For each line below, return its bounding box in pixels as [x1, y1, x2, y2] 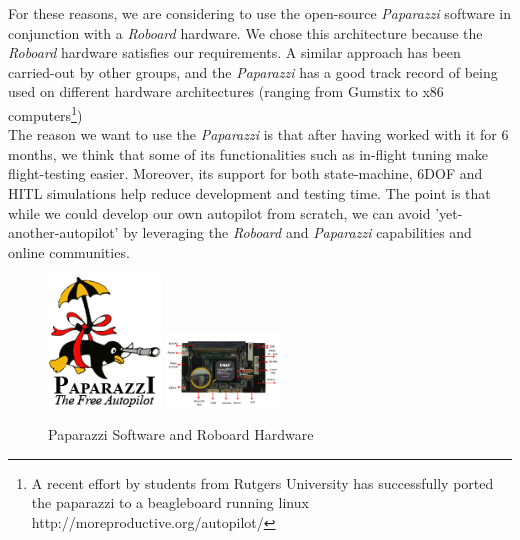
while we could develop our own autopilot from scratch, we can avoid [8, 202, 431, 223]
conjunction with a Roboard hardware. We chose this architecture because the [8, 22, 483, 43]
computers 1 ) [8, 101, 83, 125]
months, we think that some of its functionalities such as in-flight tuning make [8, 143, 488, 164]
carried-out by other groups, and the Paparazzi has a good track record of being [8, 61, 498, 82]
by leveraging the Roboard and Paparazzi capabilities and [123, 222, 472, 243]
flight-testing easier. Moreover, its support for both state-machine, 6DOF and [8, 163, 483, 184]
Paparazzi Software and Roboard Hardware [48, 424, 314, 445]
